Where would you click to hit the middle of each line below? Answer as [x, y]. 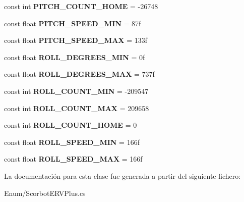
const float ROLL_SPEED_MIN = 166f [72, 142]
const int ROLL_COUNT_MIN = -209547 [76, 91]
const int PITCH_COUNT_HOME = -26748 [81, 6]
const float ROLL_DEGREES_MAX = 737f [79, 74]
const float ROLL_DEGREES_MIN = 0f [75, 57]
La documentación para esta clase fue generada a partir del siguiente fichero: [123, 175]
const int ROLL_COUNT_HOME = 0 [71, 125]
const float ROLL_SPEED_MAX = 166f [73, 159]
